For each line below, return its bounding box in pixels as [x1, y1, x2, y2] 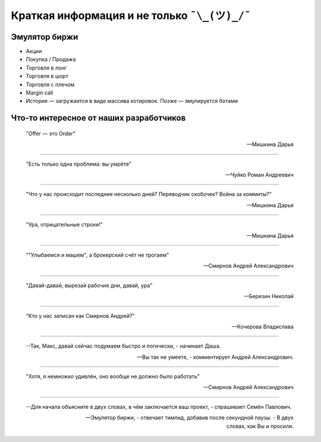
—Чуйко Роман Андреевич [225, 171, 294, 178]
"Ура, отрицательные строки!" [26, 221, 103, 228]
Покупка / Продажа [26, 56, 76, 63]
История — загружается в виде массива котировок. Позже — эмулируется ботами [26, 97, 238, 105]
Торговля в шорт [26, 72, 68, 80]
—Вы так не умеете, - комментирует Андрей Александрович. [137, 353, 294, 361]
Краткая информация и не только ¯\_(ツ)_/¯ [11, 9, 251, 22]
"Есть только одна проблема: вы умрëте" [26, 160, 132, 168]
